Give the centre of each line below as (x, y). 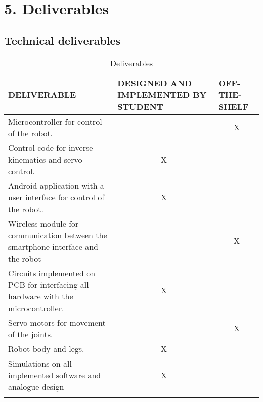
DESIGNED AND (155, 83)
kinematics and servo (45, 159)
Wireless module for (43, 223)
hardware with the (41, 296)
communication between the (58, 235)
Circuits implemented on (52, 273)
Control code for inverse (51, 147)
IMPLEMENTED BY (162, 94)
